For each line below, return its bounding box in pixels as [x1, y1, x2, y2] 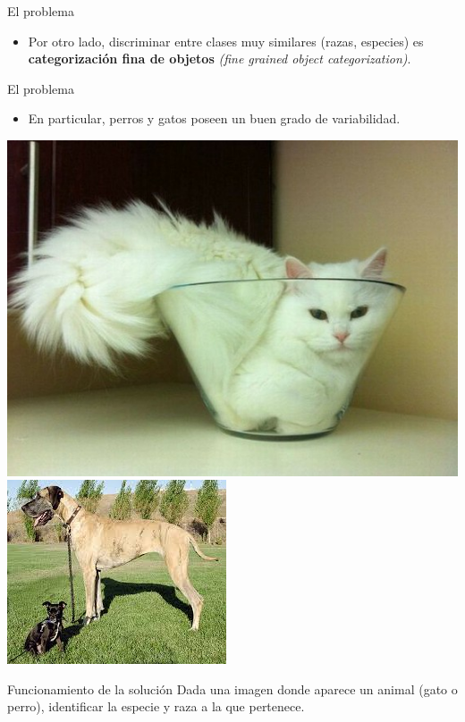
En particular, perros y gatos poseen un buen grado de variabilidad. [28, 109, 401, 128]
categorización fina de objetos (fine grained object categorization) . [28, 49, 411, 68]
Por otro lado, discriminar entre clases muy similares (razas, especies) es [28, 31, 424, 50]
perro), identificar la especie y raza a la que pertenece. [7, 697, 305, 716]
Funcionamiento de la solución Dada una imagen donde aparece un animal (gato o [7, 679, 458, 698]
